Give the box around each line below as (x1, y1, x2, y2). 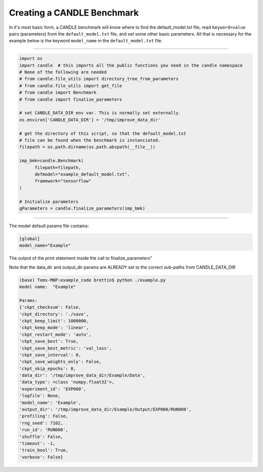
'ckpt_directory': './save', (19, 311, 89, 317)
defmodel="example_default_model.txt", (35, 171, 130, 177)
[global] (19, 236, 40, 241)
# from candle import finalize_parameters (19, 96, 122, 102)
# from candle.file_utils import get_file (19, 83, 122, 89)
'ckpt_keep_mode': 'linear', (19, 325, 89, 330)
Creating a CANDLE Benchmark (9, 7, 139, 18)
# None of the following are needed (19, 70, 107, 75)
